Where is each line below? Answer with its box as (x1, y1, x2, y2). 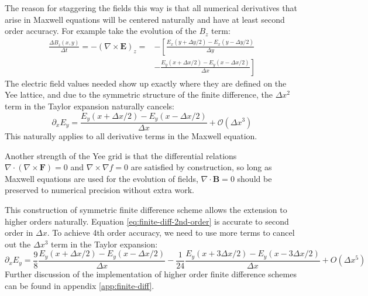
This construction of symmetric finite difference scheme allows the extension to (5, 204, 287, 216)
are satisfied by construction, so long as (130, 161, 272, 173)
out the (5, 238, 31, 250)
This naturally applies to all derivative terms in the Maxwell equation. (5, 130, 257, 142)
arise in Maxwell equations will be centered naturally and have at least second (5, 13, 285, 25)
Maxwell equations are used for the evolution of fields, (5, 172, 198, 184)
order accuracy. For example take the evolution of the (5, 25, 197, 37)
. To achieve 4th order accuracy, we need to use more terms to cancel (47, 226, 295, 239)
